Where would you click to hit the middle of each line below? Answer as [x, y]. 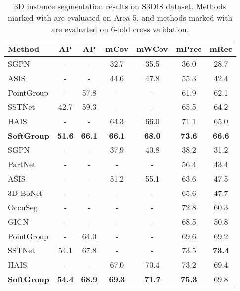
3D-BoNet [25, 193]
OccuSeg [23, 207]
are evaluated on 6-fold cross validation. [120, 29]
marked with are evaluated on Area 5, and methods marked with [120, 18]
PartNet [22, 164]
